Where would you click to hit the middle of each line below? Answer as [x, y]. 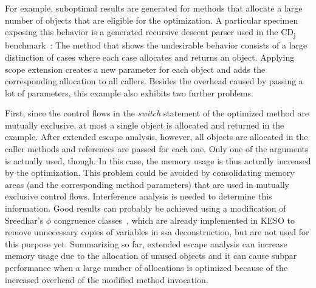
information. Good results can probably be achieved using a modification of [146, 208]
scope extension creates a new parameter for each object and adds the [135, 69]
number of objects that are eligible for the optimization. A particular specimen [152, 20]
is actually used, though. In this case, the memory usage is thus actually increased [158, 160]
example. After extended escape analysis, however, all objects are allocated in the [156, 137]
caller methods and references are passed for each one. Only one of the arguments [157, 149]
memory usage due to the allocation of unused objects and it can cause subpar [151, 256]
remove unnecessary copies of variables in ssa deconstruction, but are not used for [157, 232]
